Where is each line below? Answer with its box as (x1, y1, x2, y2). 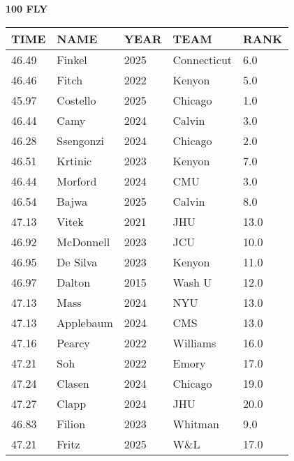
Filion (57, 415, 86, 432)
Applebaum (57, 314, 113, 331)
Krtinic (57, 152, 92, 169)
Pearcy (57, 334, 90, 351)
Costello (57, 91, 96, 108)
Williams (172, 334, 216, 351)
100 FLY (6, 1, 48, 15)
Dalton (57, 273, 91, 290)
